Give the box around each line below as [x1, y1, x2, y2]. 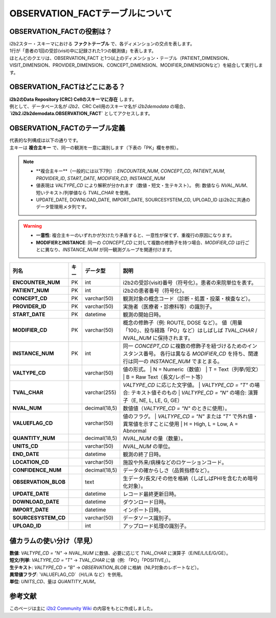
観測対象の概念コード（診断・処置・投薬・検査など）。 [123, 295, 254, 302]
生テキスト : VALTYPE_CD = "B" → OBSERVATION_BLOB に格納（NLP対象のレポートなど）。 [9, 564, 202, 570]
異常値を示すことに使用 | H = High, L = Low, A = [123, 421, 239, 428]
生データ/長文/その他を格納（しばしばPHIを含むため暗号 [123, 475, 258, 482]
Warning [23, 223, 42, 229]
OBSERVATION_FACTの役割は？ [9, 27, 112, 36]
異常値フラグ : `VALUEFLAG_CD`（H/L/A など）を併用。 [9, 571, 125, 578]
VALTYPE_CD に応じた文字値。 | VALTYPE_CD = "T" [123, 382, 248, 389]
